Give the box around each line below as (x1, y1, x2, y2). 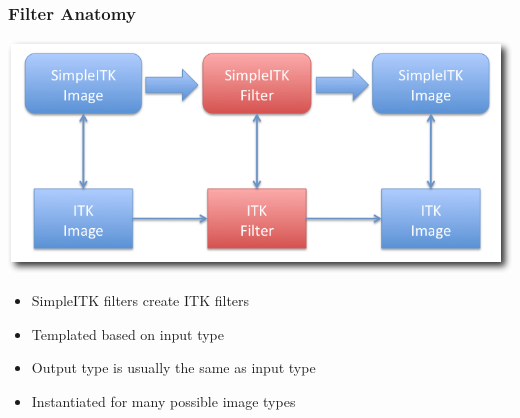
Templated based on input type (31, 323, 225, 344)
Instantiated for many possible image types (31, 390, 296, 411)
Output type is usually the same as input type (31, 357, 316, 378)
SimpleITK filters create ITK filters (31, 290, 250, 311)
